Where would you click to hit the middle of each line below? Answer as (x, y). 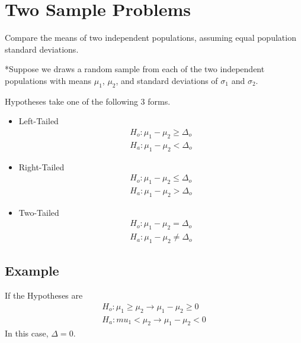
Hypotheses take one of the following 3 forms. (88, 101)
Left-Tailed (39, 121)
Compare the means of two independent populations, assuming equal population (150, 38)
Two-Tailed (39, 212)
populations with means (48, 80)
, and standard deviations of (167, 80)
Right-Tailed (41, 166)
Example (32, 271)
